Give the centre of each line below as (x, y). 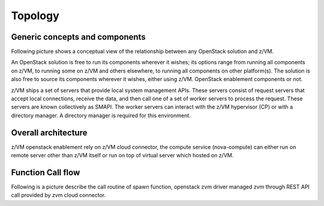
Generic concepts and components (79, 37)
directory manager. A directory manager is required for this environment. (101, 115)
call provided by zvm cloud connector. (58, 195)
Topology (35, 16)
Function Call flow (46, 172)
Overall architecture (49, 132)
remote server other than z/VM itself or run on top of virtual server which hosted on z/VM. (122, 156)
